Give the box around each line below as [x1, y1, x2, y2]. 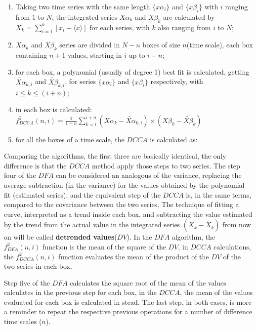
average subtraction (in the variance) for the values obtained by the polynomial [4, 179, 245, 190]
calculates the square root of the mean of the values [70, 277, 226, 288]
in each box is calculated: [15, 104, 92, 114]
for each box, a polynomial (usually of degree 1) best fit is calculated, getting [15, 66, 250, 77]
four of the [4, 170, 36, 180]
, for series [65, 76, 96, 86]
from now [222, 219, 251, 230]
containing [15, 50, 47, 60]
